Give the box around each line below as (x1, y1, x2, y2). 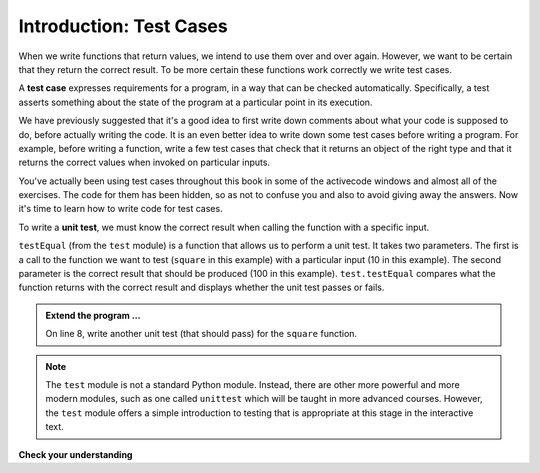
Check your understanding (18, 448, 133, 460)
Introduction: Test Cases (18, 15, 229, 37)
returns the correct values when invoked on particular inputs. (18, 156, 270, 169)
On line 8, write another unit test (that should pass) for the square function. (45, 328, 358, 340)
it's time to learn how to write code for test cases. (18, 203, 224, 215)
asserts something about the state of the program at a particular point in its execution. (18, 96, 373, 108)
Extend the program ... (45, 309, 141, 321)
